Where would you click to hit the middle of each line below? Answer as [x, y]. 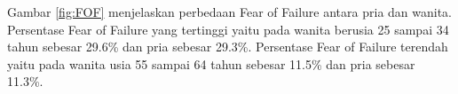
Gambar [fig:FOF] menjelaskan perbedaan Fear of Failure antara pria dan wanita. [230, 12]
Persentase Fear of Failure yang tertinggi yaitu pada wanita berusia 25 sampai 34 [228, 29]
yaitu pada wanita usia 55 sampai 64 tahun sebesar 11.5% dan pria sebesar [211, 63]
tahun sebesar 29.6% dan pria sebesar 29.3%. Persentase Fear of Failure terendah [228, 47]
